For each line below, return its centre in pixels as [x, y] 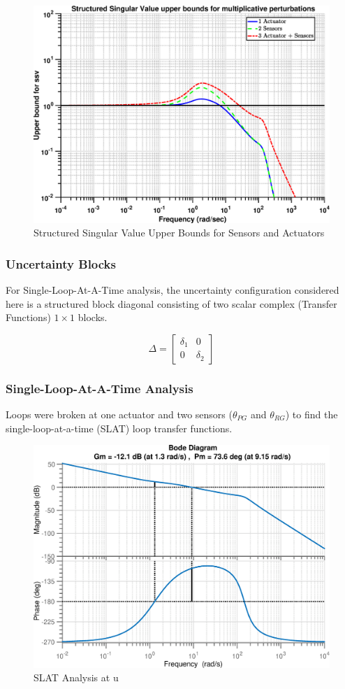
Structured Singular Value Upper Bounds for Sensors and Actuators [179, 233]
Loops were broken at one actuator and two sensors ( [119, 414]
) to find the [311, 414]
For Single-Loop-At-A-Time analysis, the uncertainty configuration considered [172, 289]
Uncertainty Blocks [61, 263]
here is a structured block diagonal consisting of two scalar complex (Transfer [171, 303]
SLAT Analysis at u [76, 677]
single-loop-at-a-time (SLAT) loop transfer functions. [119, 428]
